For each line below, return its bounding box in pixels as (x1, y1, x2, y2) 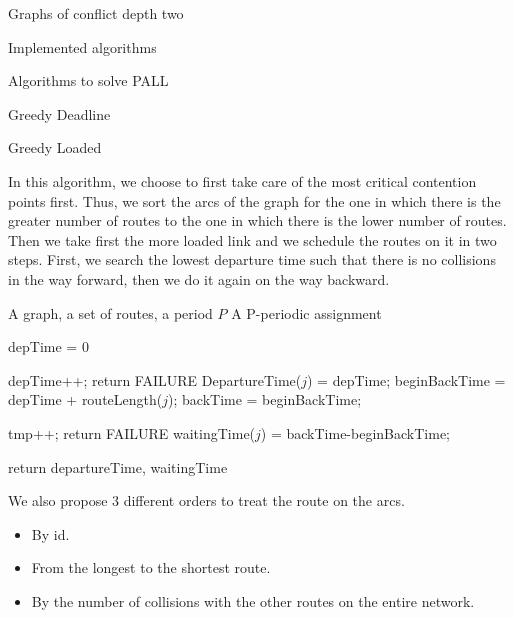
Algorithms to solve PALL (8, 70, 169, 91)
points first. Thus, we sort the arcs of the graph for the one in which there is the (8, 190, 501, 211)
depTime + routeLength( (8, 389, 163, 410)
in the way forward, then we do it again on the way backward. (8, 268, 390, 289)
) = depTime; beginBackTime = (306, 369, 506, 390)
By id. (31, 523, 70, 544)
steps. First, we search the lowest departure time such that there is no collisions (8, 249, 496, 270)
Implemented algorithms (8, 36, 157, 57)
